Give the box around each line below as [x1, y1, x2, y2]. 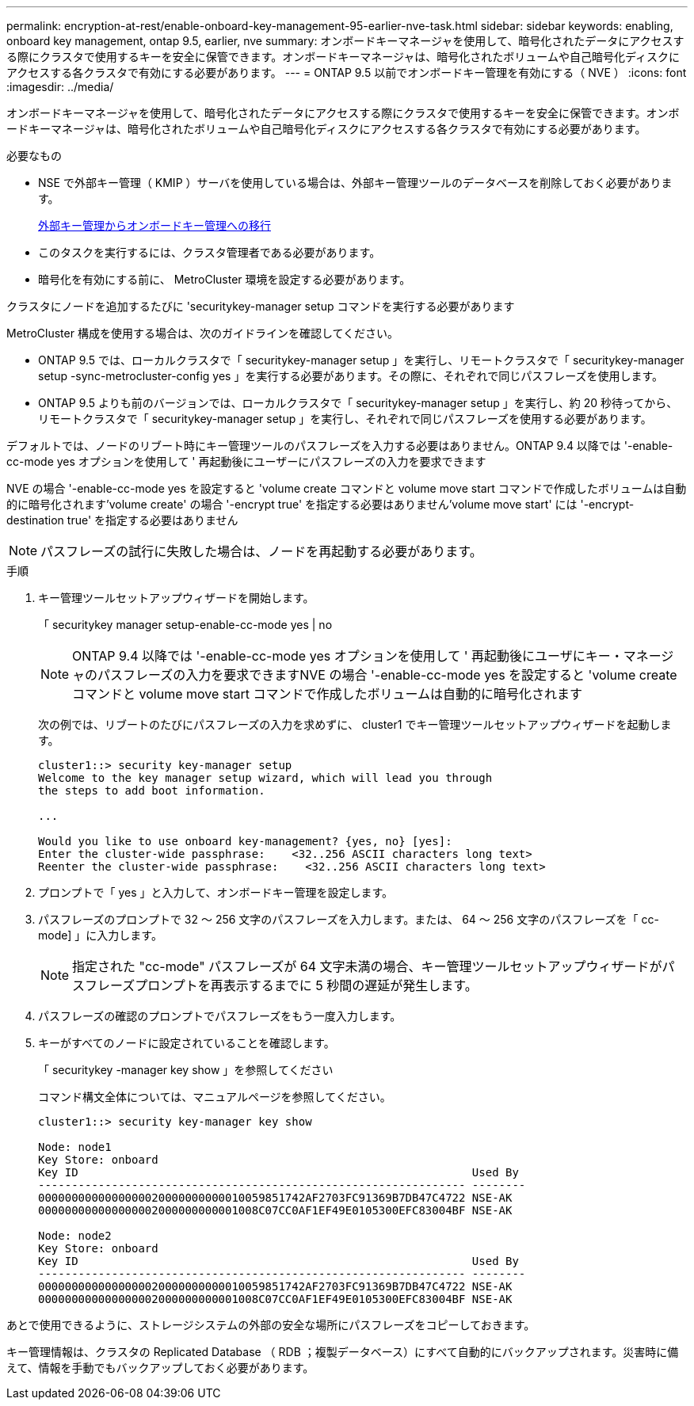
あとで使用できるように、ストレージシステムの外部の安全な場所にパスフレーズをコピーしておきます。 [6, 1318, 536, 1332]
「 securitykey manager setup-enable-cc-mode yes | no [38, 618, 333, 631]
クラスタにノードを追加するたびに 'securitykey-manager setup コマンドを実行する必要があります [6, 299, 515, 313]
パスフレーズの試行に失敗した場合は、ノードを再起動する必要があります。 [40, 543, 482, 559]
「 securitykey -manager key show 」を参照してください [38, 1063, 334, 1076]
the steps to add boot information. [38, 784, 265, 797]
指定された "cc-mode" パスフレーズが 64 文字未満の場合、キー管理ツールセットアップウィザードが [72, 958, 662, 974]
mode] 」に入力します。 [38, 928, 162, 942]
